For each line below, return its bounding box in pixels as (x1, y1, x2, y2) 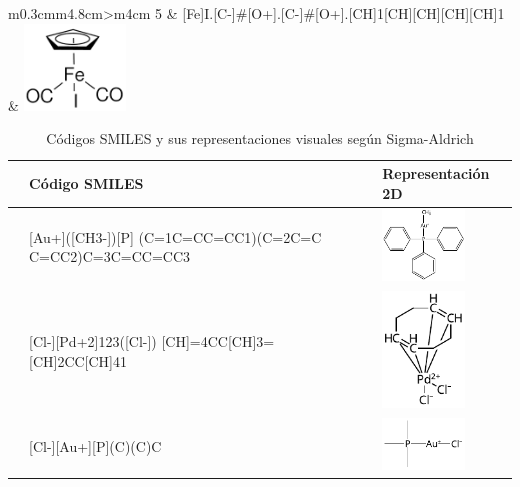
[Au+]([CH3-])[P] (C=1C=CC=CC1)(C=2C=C (29, 226, 322, 247)
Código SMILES (29, 172, 144, 193)
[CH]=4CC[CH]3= (161, 331, 275, 352)
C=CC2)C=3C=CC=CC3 (29, 246, 190, 267)
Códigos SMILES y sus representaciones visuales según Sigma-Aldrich (46, 128, 474, 149)
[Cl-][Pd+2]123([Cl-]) (29, 331, 157, 352)
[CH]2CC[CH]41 (29, 350, 127, 371)
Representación (382, 163, 490, 183)
